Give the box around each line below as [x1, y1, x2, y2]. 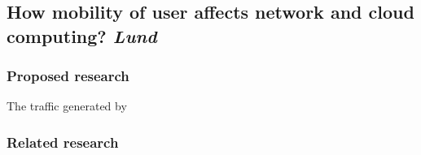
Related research [7, 131, 119, 152]
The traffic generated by [7, 97, 127, 114]
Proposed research [7, 66, 129, 86]
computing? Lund [7, 23, 157, 48]
